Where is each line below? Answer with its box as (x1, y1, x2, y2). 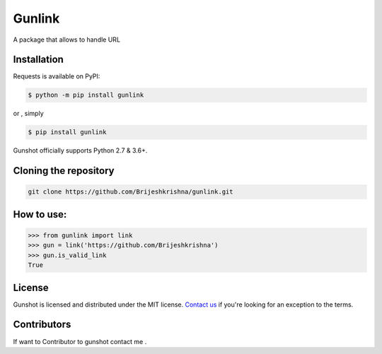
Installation (13, 54, 64, 66)
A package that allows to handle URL (13, 35, 120, 44)
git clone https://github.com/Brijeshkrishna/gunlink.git (28, 188, 233, 196)
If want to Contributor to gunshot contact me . (13, 337, 147, 346)
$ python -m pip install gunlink (28, 91, 144, 99)
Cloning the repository (13, 165, 115, 177)
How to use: (13, 208, 67, 220)
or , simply (13, 110, 44, 118)
